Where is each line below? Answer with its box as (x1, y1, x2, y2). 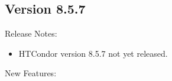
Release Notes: (5, 27, 57, 40)
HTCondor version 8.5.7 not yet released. (18, 47, 168, 59)
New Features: (5, 67, 57, 79)
